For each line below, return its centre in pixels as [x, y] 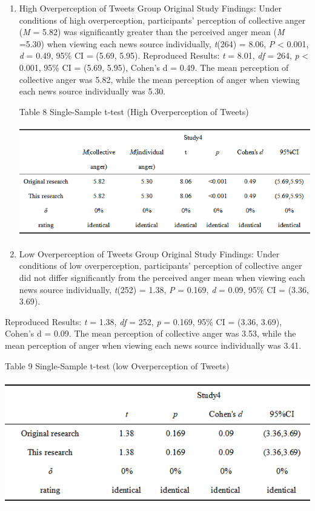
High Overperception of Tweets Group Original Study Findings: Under [150, 8]
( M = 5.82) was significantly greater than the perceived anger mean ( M [152, 32]
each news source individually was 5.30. [92, 91]
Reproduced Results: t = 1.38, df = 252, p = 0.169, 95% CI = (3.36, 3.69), [144, 321]
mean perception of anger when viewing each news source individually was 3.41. [153, 345]
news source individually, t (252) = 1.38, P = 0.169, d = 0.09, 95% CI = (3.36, [164, 289]
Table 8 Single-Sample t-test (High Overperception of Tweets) [134, 111]
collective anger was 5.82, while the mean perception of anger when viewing [159, 79]
